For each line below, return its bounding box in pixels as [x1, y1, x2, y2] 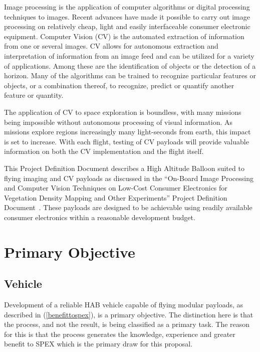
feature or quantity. [4, 90, 64, 100]
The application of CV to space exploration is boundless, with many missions [4, 106, 241, 117]
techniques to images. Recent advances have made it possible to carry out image [4, 11, 250, 22]
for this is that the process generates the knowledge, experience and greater [4, 328, 235, 339]
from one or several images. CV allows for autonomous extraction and [4, 41, 218, 51]
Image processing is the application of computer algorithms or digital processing [4, 2, 250, 12]
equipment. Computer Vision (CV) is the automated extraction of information [4, 31, 244, 41]
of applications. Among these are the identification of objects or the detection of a [4, 60, 256, 71]
